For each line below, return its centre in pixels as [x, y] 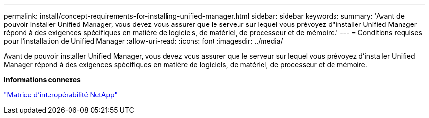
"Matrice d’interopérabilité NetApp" [61, 95]
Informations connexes [42, 80]
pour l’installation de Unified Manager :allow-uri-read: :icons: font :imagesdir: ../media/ [143, 41]
